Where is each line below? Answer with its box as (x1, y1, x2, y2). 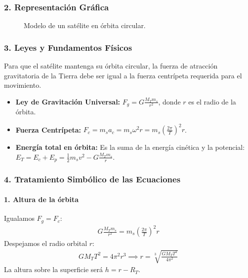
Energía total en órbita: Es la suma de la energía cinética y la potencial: (15, 142, 245, 152)
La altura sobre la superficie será (4, 264, 103, 275)
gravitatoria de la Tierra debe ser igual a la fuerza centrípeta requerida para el (4, 70, 242, 80)
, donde (158, 96, 181, 106)
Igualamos (4, 213, 35, 223)
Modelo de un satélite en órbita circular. (24, 20, 146, 31)
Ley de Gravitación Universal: (15, 96, 121, 106)
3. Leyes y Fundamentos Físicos (4, 41, 132, 53)
